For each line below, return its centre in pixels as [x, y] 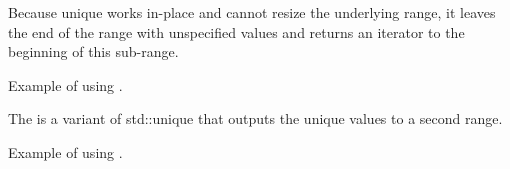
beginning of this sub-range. [93, 51]
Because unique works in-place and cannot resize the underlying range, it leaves [252, 12]
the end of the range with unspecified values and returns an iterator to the [236, 31]
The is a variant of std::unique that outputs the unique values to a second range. [255, 118]
